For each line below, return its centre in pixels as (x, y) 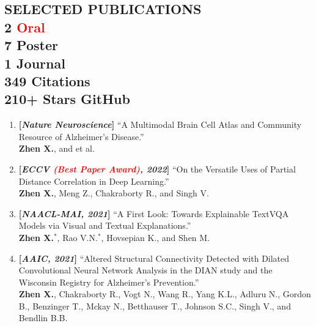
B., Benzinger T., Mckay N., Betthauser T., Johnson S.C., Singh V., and (155, 306)
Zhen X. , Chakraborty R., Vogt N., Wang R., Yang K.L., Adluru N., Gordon (165, 294)
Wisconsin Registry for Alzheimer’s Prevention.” (109, 282)
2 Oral (25, 27)
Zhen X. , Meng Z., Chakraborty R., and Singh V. (114, 193)
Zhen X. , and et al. (57, 148)
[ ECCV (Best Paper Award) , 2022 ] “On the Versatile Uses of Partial (157, 169)
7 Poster (31, 45)
